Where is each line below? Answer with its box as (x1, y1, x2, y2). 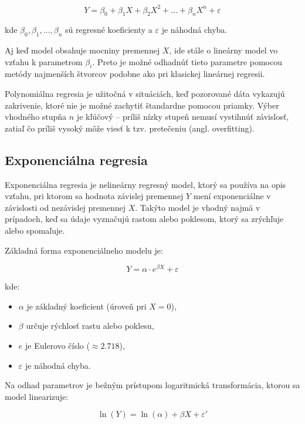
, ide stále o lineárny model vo (169, 44, 278, 56)
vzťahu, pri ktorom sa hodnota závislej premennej (5, 190, 184, 202)
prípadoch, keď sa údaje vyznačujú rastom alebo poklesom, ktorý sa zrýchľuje (5, 213, 284, 225)
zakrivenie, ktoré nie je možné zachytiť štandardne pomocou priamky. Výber (5, 99, 279, 111)
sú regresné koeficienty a (65, 23, 152, 36)
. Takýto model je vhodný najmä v (135, 201, 260, 213)
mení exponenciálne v (193, 190, 271, 202)
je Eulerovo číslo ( (25, 339, 90, 352)
